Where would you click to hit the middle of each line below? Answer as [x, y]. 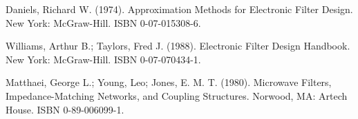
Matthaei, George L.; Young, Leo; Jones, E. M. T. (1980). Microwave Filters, [169, 82]
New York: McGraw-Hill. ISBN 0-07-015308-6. [103, 22]
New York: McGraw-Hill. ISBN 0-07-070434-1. [103, 59]
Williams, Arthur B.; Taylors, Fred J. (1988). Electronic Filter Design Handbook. [178, 46]
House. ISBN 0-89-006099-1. [65, 109]
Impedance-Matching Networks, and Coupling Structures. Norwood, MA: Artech [177, 95]
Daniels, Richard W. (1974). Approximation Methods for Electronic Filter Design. [179, 9]
